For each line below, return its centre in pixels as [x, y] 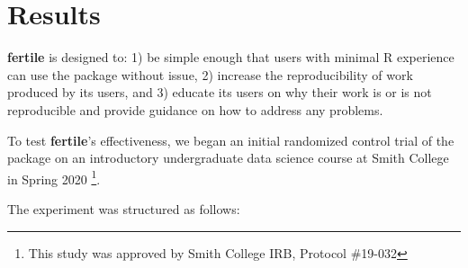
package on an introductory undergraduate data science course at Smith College [228, 158]
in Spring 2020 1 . [54, 177]
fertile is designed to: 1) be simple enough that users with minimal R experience [231, 57]
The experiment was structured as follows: [124, 208]
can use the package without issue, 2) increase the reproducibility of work [210, 74]
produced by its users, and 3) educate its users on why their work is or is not [220, 92]
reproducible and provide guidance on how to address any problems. [195, 109]
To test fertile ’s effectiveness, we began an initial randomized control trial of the [231, 140]
